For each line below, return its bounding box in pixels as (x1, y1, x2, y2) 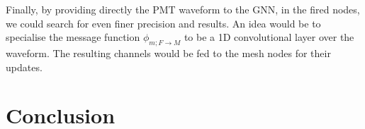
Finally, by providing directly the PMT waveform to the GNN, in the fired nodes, (6, 2, 360, 16)
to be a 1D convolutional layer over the (184, 30, 354, 44)
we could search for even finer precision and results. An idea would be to (6, 16, 321, 30)
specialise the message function (6, 30, 140, 44)
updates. (6, 59, 43, 74)
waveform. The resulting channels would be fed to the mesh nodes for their (6, 45, 331, 60)
